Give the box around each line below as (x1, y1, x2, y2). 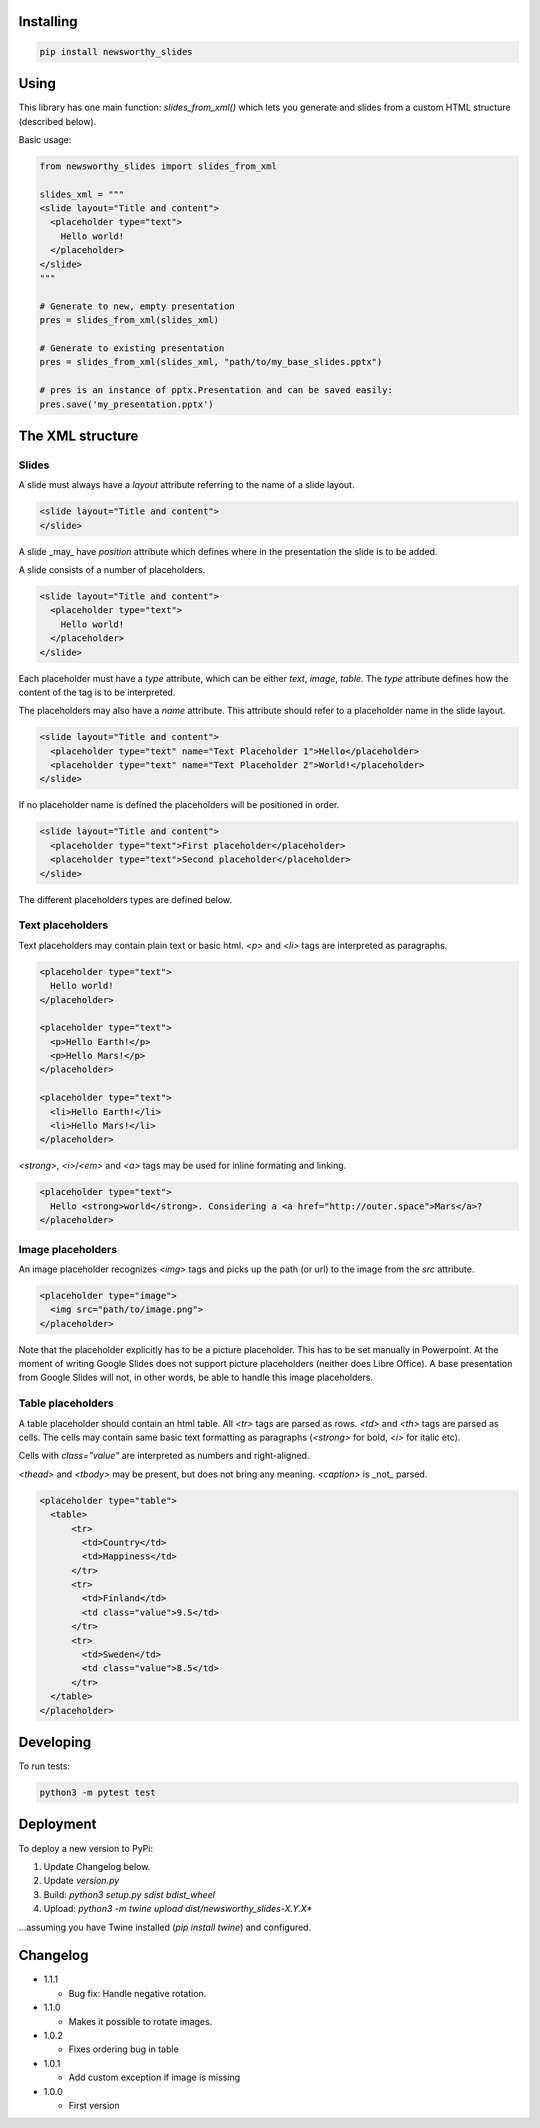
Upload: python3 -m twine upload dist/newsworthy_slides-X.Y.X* (43, 1903, 313, 1915)
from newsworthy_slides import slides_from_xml (39, 160, 277, 172)
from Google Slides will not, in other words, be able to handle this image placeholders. (18, 1371, 374, 1384)
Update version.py (43, 1875, 120, 1887)
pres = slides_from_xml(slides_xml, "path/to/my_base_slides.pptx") (39, 356, 383, 368)
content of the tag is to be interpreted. (18, 686, 176, 698)
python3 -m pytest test (39, 1787, 157, 1799)
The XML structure (18, 427, 139, 444)
